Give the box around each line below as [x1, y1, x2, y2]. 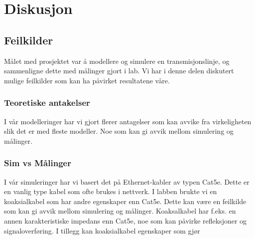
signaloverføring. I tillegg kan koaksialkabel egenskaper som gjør [4, 225, 200, 236]
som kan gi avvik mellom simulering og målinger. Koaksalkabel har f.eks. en [4, 206, 236, 216]
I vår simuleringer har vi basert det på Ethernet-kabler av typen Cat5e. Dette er [4, 176, 250, 187]
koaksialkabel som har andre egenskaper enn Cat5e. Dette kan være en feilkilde [4, 196, 247, 206]
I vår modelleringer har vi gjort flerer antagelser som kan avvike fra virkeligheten [4, 116, 252, 126]
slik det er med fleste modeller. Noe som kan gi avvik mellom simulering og [4, 126, 234, 136]
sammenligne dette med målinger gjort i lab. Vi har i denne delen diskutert [4, 65, 234, 76]
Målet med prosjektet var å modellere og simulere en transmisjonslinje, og [4, 55, 230, 66]
